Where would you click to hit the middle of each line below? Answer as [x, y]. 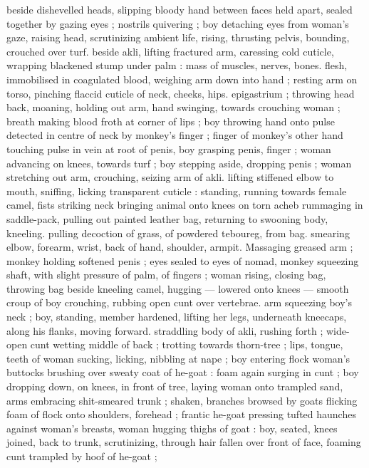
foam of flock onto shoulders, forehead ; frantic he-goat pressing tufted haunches [181, 414]
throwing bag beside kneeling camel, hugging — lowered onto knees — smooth [178, 288]
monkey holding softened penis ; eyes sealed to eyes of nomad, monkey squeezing [183, 260]
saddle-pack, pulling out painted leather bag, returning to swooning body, [167, 218]
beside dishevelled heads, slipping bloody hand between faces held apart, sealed [180, 9]
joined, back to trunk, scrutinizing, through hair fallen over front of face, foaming [184, 442]
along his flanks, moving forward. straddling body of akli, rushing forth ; [165, 330]
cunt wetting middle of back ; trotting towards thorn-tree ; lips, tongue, [187, 344]
